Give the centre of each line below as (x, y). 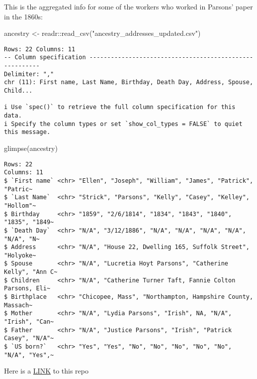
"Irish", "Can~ (29, 322)
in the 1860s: (23, 16)
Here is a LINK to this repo (46, 371)
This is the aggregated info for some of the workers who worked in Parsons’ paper (128, 6)
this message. (27, 132)
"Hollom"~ (20, 205)
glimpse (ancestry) (31, 148)
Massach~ (18, 305)
